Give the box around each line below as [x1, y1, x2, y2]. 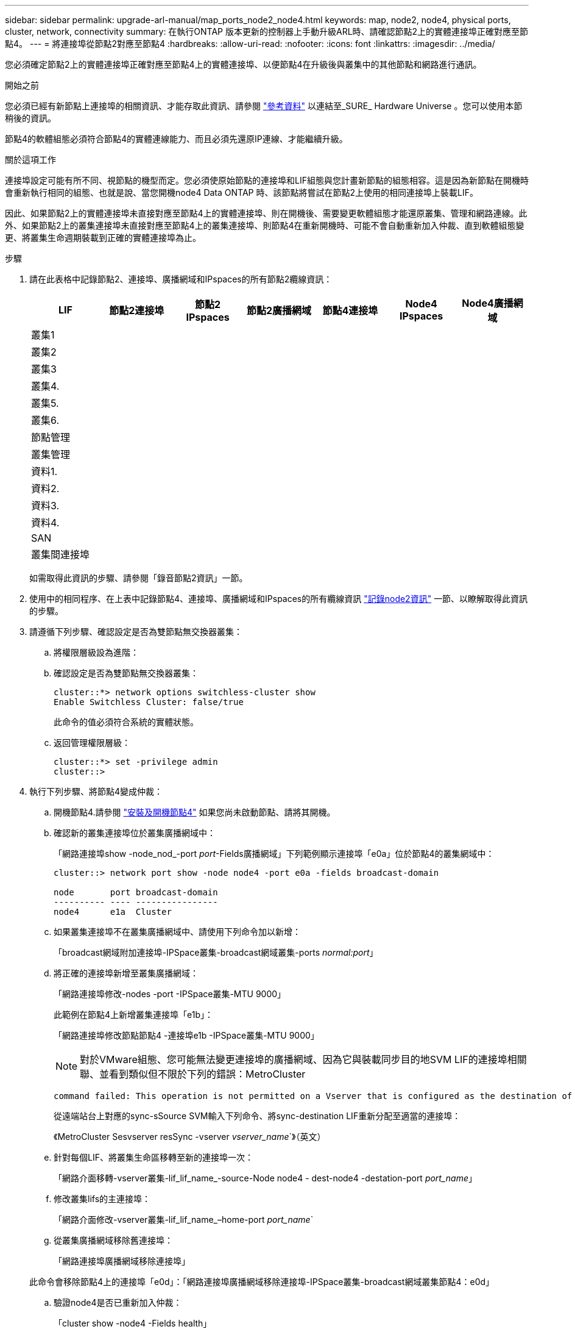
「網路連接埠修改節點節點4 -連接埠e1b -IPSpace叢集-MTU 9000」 [54, 1030, 319, 1040]
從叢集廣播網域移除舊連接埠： [54, 1235, 173, 1245]
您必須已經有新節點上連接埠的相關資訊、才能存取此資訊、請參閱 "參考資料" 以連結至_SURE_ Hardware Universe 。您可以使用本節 [5, 101, 523, 111]
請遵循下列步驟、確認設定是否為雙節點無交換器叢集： [29, 626, 242, 637]
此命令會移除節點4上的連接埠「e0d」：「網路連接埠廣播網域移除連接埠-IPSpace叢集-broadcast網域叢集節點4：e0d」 [29, 1276, 495, 1287]
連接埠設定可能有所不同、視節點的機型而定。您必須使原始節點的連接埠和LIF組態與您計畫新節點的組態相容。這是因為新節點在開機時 [5, 175, 529, 185]
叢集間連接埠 [31, 548, 90, 560]
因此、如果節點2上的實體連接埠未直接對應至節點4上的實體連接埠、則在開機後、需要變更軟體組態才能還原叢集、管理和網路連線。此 [5, 208, 527, 218]
